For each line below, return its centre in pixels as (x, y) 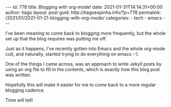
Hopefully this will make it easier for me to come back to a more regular (81, 85)
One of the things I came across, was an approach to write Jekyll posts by (83, 64)
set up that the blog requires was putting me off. (56, 39)
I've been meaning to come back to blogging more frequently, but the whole (85, 33)
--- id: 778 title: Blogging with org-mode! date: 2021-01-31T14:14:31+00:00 (84, 7)
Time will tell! (19, 100)
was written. (18, 75)
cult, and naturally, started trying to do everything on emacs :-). (72, 54)
